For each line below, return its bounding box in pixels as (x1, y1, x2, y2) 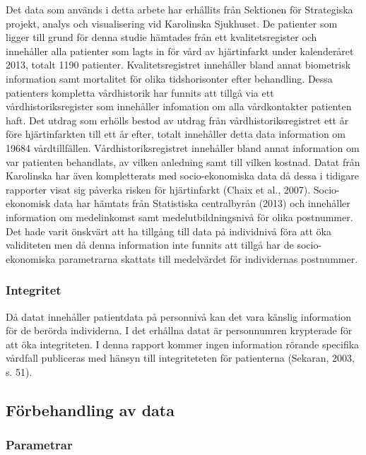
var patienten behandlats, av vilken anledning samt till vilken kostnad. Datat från (6, 154, 360, 169)
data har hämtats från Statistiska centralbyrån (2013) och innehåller (54, 196, 350, 211)
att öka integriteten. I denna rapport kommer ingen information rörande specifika (6, 336, 360, 351)
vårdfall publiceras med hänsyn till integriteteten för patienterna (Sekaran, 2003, (6, 350, 355, 365)
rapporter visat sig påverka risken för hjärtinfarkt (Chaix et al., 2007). (6, 182, 311, 196)
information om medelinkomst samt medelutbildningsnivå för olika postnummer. (6, 209, 353, 224)
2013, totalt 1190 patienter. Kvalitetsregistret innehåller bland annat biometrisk (6, 57, 351, 72)
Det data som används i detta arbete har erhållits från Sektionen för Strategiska (6, 2, 353, 16)
